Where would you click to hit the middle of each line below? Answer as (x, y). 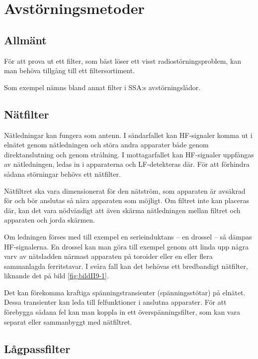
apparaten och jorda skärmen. (49, 220)
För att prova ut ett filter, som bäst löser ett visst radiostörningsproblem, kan (123, 60)
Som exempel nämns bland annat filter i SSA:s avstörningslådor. (102, 87)
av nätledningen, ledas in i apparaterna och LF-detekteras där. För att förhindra (127, 164)
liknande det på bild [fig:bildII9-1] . (56, 276)
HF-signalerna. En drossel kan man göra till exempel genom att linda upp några (126, 246)
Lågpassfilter (37, 348)
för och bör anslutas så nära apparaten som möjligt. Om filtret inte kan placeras (127, 200)
